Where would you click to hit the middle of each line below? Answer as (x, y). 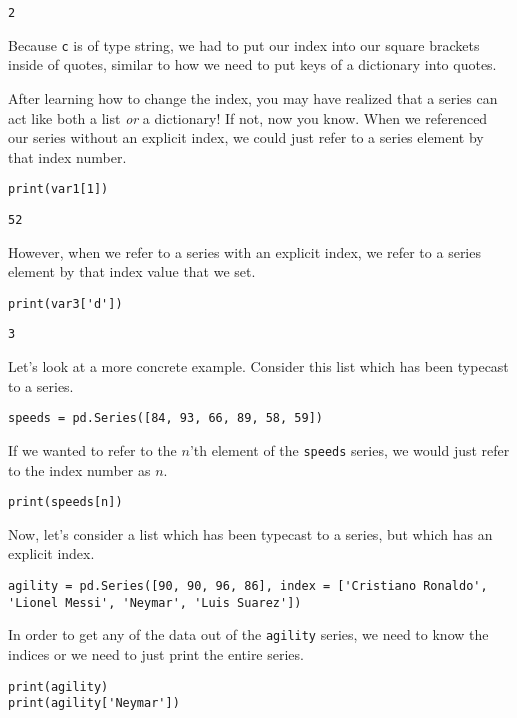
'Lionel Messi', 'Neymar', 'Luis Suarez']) (155, 602)
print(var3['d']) (65, 303)
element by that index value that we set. (132, 271)
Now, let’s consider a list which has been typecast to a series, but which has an (250, 533)
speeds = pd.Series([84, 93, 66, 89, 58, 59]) (165, 418)
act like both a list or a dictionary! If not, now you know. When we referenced (248, 117)
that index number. (67, 156)
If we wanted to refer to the (92, 449)
